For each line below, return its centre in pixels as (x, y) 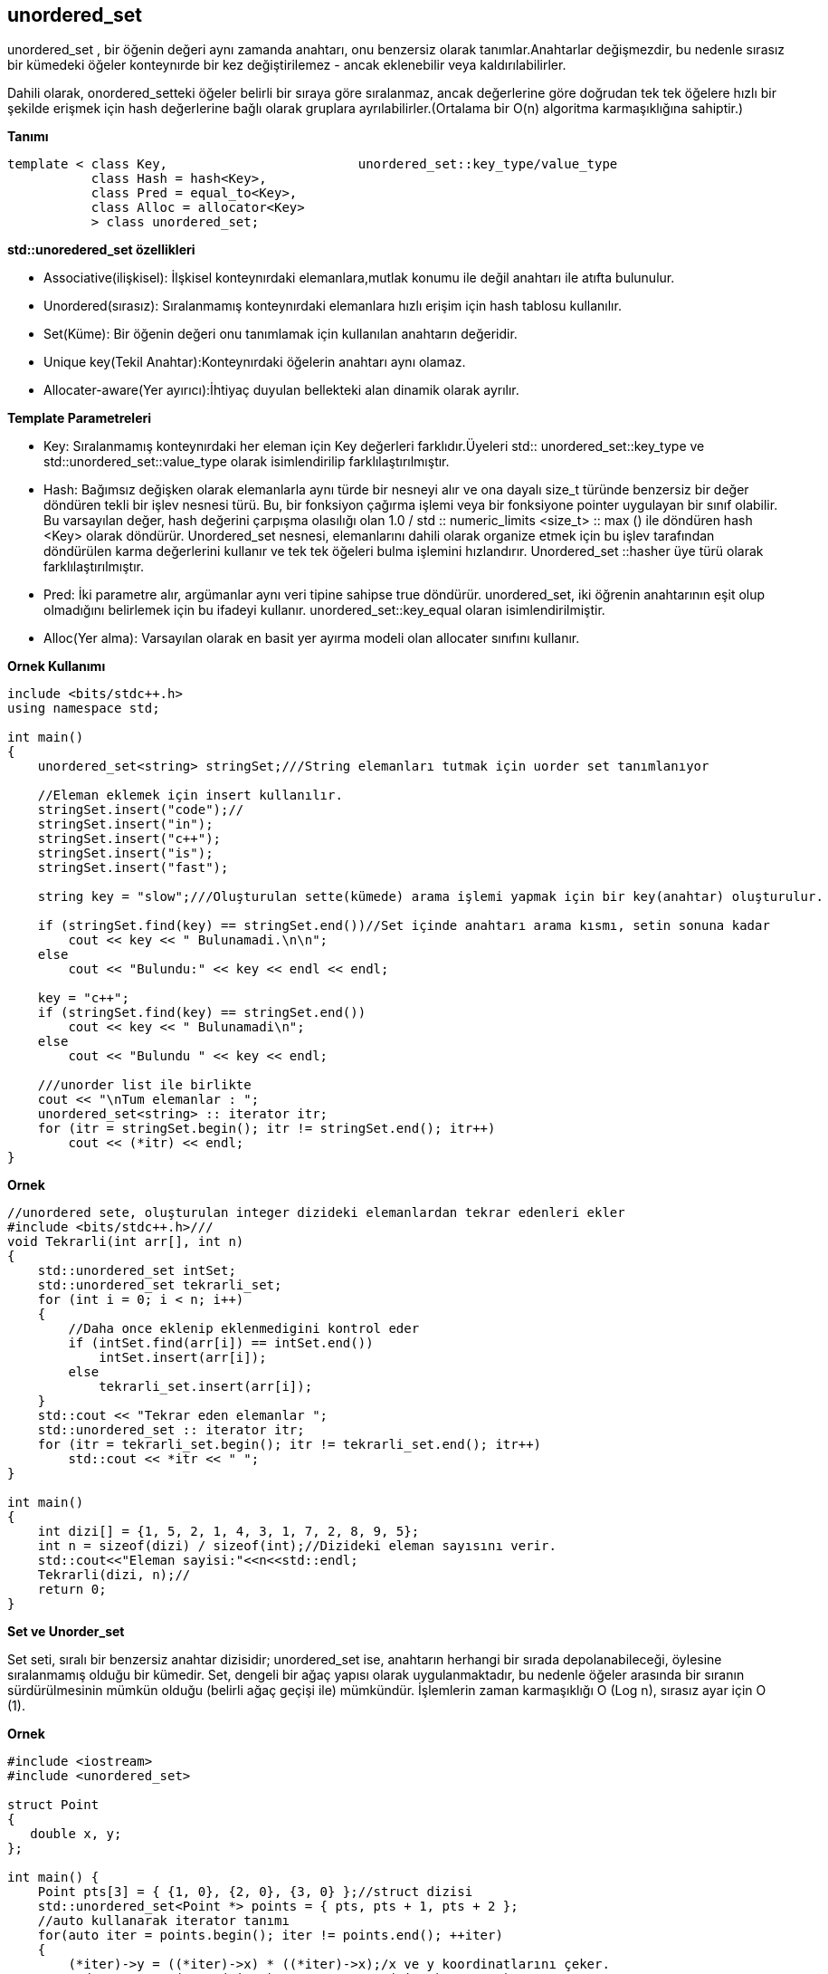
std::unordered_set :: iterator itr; (171, 1430)
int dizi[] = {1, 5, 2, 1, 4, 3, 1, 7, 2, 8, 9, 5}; (228, 1532)
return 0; (72, 1590)
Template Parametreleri (80, 418)
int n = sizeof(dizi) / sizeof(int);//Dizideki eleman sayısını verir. (297, 1546)
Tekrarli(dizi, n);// (114, 1575)
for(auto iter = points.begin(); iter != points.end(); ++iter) (270, 1936)
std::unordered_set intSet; (137, 1271)
